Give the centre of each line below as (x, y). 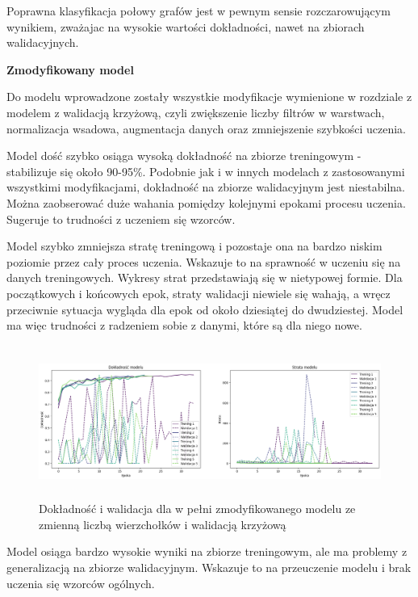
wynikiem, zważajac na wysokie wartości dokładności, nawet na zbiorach (186, 26)
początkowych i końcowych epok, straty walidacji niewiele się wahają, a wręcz (199, 293)
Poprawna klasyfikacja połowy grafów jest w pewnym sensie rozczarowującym (199, 11)
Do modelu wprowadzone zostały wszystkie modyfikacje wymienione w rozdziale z (209, 97)
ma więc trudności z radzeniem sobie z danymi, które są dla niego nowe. (184, 325)
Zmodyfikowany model (70, 69)
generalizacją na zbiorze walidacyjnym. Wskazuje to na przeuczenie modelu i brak (209, 568)
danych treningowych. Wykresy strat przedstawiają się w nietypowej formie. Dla (205, 277)
